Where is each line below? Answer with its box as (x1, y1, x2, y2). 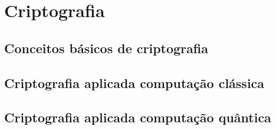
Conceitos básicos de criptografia (4, 38, 208, 57)
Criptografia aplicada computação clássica (4, 73, 265, 92)
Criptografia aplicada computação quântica (4, 108, 271, 126)
